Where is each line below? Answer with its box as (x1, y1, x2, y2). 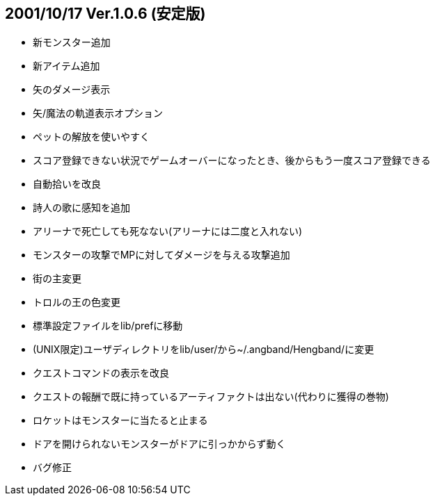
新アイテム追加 (33, 60, 100, 72)
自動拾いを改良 (33, 178, 101, 190)
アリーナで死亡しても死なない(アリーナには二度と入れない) (33, 225, 303, 238)
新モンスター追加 (33, 36, 111, 49)
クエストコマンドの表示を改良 (33, 367, 169, 379)
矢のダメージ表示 (33, 83, 111, 96)
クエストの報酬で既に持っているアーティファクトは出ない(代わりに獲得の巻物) (33, 391, 389, 403)
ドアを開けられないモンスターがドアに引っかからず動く (33, 438, 286, 450)
